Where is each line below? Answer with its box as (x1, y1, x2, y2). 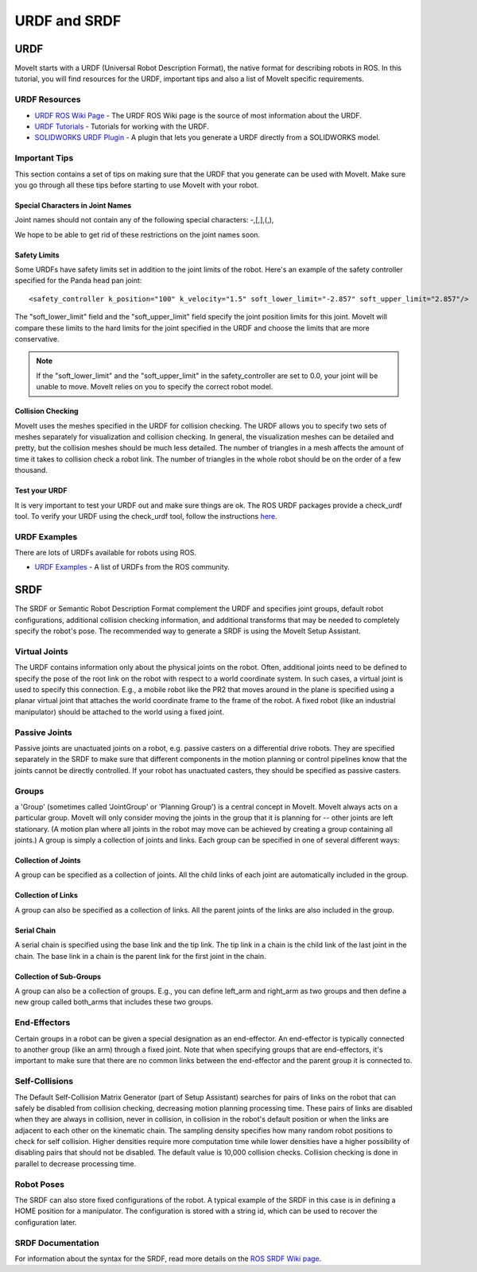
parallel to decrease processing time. (14, 1158, 137, 1168)
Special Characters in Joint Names (14, 200, 132, 210)
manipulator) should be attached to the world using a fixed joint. (14, 707, 224, 717)
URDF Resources (14, 94, 81, 105)
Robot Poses (14, 1178, 65, 1189)
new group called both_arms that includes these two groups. (14, 997, 214, 1007)
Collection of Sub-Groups (14, 972, 102, 981)
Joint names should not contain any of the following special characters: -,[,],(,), (14, 215, 274, 225)
